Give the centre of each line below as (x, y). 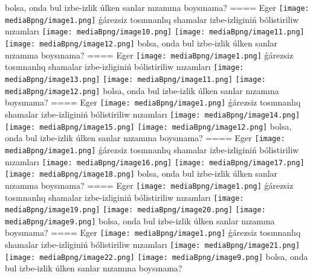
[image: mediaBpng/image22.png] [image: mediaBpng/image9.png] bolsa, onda (156, 256)
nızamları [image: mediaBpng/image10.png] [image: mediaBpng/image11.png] (155, 31)
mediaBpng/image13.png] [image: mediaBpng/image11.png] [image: (135, 79)
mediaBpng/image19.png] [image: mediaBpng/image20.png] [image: (135, 210)
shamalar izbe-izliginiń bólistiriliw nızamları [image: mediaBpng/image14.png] (153, 114)
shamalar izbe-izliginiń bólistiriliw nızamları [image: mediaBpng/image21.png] (153, 245)
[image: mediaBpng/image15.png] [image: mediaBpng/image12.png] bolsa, (148, 126)
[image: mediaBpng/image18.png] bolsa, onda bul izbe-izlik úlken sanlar (141, 173)
